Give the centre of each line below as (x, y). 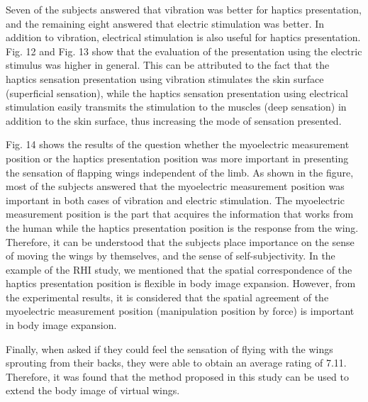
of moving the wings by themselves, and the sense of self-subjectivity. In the (171, 256)
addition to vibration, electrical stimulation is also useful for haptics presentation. (183, 37)
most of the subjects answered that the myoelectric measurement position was (175, 186)
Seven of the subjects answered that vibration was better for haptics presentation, (184, 9)
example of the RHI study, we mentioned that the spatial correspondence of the (179, 269)
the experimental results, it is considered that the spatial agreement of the (167, 297)
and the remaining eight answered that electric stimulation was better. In (165, 23)
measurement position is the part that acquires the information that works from (180, 214)
